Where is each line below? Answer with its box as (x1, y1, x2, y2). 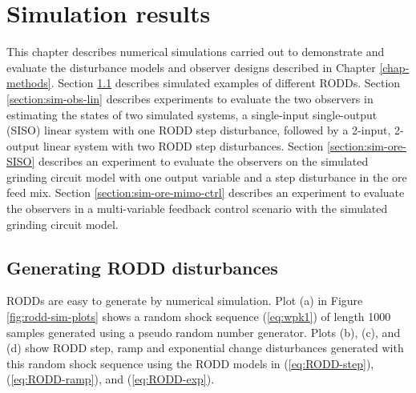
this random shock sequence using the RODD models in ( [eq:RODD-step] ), (6, 355, 374, 371)
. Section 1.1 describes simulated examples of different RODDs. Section (50, 74, 401, 91)
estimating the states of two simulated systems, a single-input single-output (6, 106, 378, 122)
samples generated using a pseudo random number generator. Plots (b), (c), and (6, 323, 401, 340)
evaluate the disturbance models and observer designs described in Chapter (6, 58, 376, 75)
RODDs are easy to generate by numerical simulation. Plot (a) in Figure (6, 292, 363, 309)
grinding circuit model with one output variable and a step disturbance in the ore (6, 168, 407, 185)
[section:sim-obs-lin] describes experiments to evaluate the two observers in (6, 90, 374, 106)
